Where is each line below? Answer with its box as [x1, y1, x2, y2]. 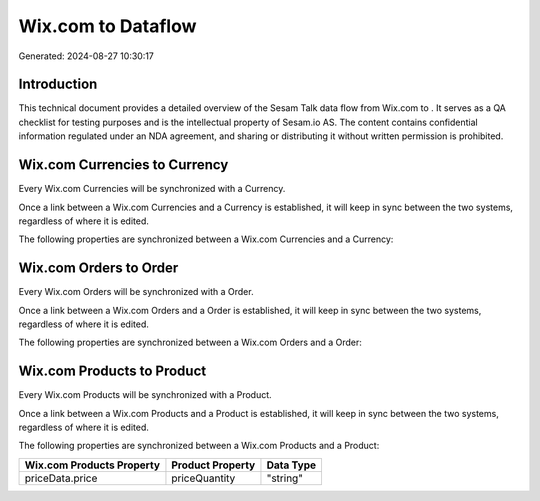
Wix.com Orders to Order [18, 260, 179, 277]
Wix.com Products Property [24, 458, 160, 472]
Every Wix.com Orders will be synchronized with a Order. [18, 286, 254, 298]
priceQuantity [171, 471, 236, 485]
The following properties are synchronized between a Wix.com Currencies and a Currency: [18, 233, 394, 245]
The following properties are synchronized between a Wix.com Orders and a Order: [18, 336, 362, 349]
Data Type [266, 458, 317, 472]
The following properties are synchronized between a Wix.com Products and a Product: [18, 440, 380, 452]
